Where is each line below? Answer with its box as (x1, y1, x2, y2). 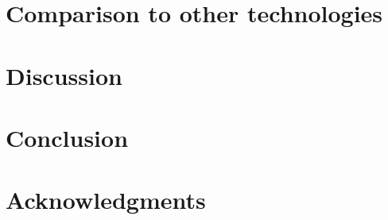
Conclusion (6, 121, 129, 153)
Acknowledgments (6, 183, 206, 216)
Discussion (6, 59, 122, 91)
